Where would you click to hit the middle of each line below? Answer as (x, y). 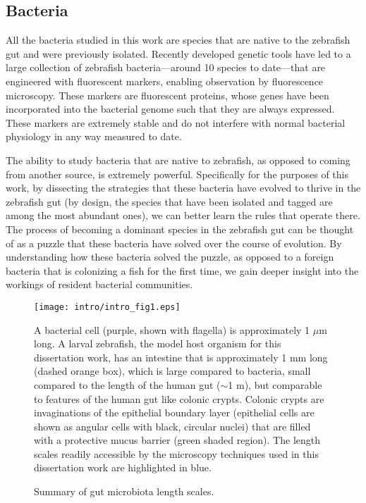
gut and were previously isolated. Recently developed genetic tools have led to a (178, 53)
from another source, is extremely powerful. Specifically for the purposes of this (177, 174)
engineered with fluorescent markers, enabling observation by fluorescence (165, 81)
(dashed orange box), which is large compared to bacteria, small (172, 371)
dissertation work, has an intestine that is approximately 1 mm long (181, 357)
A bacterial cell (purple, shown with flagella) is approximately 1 (172, 329)
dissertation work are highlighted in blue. (123, 467)
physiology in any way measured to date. (94, 136)
